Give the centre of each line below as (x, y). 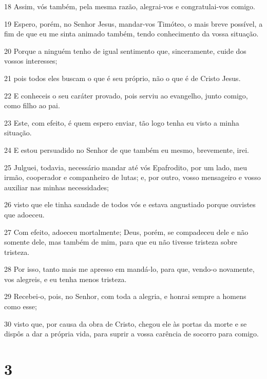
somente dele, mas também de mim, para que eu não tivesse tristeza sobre (121, 242)
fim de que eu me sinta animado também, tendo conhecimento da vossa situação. (131, 34)
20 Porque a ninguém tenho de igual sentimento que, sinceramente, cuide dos (125, 51)
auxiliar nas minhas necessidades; (56, 187)
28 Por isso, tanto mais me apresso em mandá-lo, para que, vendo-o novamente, (129, 269)
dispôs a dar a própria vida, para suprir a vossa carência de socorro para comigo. (131, 334)
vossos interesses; (31, 61)
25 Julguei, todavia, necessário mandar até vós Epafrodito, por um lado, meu (126, 167)
